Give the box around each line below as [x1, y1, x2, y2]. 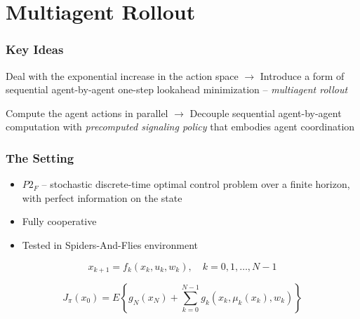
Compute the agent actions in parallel [6, 105, 168, 120]
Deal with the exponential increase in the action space [6, 68, 239, 83]
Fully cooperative [22, 214, 97, 229]
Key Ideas [6, 41, 64, 58]
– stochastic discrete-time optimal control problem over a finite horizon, [41, 177, 350, 191]
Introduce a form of [260, 68, 345, 83]
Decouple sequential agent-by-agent [189, 105, 342, 120]
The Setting [6, 149, 74, 166]
